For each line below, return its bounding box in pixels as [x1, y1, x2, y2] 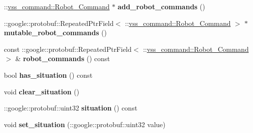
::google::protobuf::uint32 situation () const [4, 103, 138, 113]
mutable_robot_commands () [4, 27, 107, 38]
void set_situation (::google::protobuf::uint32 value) [4, 119, 166, 129]
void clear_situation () [4, 86, 80, 96]
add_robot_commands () [117, 1, 205, 11]
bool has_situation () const [4, 69, 93, 80]
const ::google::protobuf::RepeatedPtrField [4, 44, 132, 54]
